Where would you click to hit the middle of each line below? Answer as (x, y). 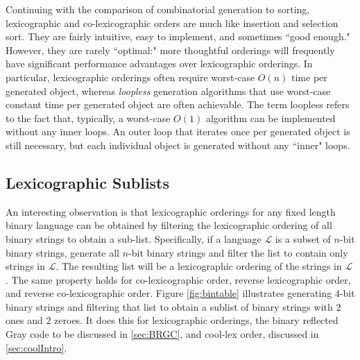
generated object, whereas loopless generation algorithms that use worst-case (168, 91)
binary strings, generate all (63, 252)
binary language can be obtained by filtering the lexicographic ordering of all (169, 225)
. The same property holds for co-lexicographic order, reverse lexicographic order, (178, 279)
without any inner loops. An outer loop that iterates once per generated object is (178, 131)
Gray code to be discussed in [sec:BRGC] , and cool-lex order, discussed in (162, 334)
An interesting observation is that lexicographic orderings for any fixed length (171, 211)
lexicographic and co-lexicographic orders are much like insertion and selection (172, 23)
